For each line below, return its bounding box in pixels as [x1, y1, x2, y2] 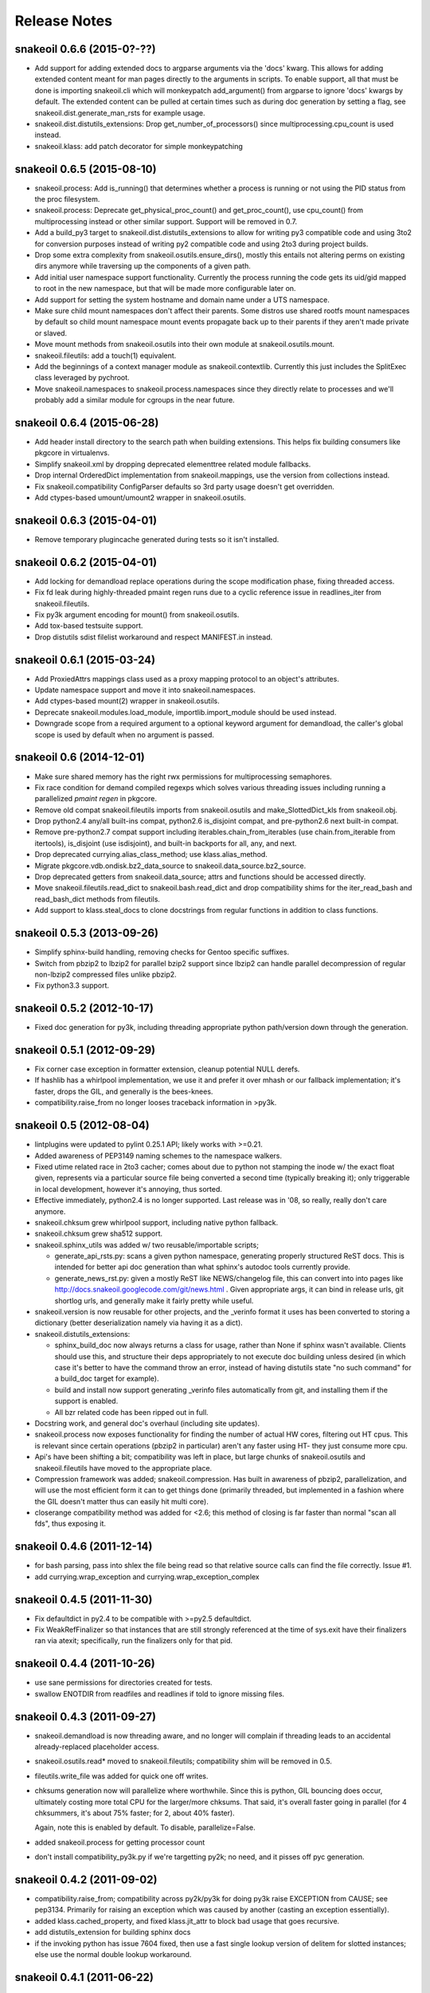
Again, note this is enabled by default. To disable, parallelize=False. [34, 1822, 256, 1833]
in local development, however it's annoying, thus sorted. [34, 1184, 223, 1193]
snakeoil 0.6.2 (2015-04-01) [14, 555, 158, 569]
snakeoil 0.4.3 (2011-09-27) [14, 1710, 157, 1724]
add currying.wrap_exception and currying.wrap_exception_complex [34, 1571, 260, 1582]
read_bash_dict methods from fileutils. [34, 894, 161, 904]
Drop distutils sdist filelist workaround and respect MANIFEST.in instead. [34, 632, 273, 642]
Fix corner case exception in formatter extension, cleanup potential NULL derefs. [34, 1064, 300, 1074]
